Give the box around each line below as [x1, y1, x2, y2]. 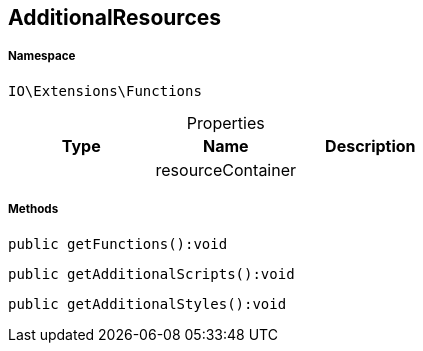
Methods [8, 202, 59, 217]
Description [325, 135, 416, 156]
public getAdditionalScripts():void [8, 265, 295, 282]
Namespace [8, 49, 76, 64]
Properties [186, 112, 265, 133]
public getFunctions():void [8, 235, 228, 252]
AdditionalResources [8, 5, 222, 30]
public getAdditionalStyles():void [8, 295, 287, 312]
